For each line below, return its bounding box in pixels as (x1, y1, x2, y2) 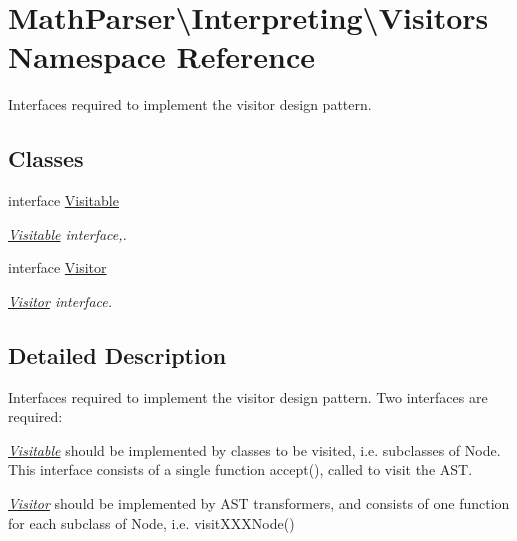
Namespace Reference (8, 36, 315, 77)
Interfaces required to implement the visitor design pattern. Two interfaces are (8, 386, 488, 407)
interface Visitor (8, 257, 107, 278)
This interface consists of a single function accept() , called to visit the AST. (8, 459, 473, 480)
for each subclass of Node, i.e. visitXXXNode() (8, 512, 295, 533)
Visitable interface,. (8, 223, 127, 244)
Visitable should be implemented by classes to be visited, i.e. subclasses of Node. (8, 439, 501, 460)
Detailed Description (8, 339, 227, 370)
